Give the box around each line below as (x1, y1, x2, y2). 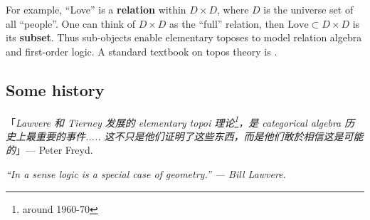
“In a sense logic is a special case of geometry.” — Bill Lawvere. (6, 167, 286, 182)
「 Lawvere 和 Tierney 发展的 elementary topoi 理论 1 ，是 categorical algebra (6, 112, 342, 130)
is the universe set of (263, 2, 354, 16)
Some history (6, 78, 105, 100)
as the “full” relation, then (169, 16, 285, 31)
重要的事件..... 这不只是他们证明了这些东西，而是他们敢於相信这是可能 (35, 128, 364, 143)
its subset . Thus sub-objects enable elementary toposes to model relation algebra (6, 30, 362, 45)
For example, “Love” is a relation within (6, 2, 186, 16)
